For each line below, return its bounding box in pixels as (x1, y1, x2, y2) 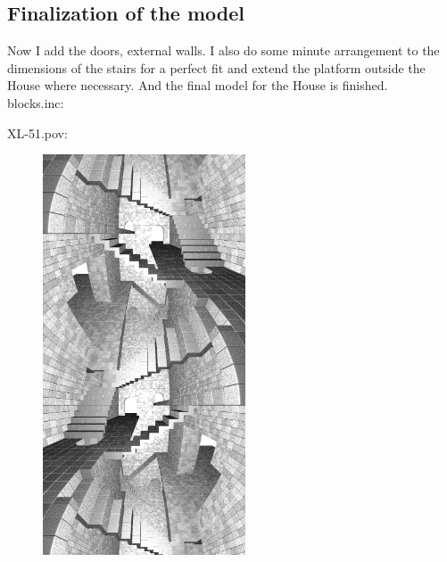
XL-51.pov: (7, 123, 68, 142)
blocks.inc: (7, 93, 64, 112)
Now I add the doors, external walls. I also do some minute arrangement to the (7, 41, 440, 60)
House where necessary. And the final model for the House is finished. (7, 76, 388, 95)
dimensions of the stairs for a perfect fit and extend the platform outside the (7, 58, 426, 77)
